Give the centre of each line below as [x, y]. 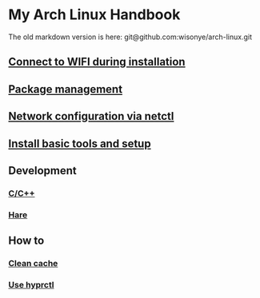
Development [43, 171]
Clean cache [33, 264]
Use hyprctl [31, 284]
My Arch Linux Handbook [94, 15]
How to [26, 241]
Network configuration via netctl [91, 116]
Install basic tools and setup [80, 143]
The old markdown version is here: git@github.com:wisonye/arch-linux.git [130, 37]
